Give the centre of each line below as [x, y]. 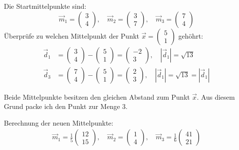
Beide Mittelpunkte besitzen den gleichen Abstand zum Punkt [97, 96]
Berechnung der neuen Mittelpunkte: [59, 122]
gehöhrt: [191, 35]
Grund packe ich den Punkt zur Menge [62, 106]
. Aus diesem [216, 96]
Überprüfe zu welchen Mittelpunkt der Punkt [72, 35]
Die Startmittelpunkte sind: [45, 6]
